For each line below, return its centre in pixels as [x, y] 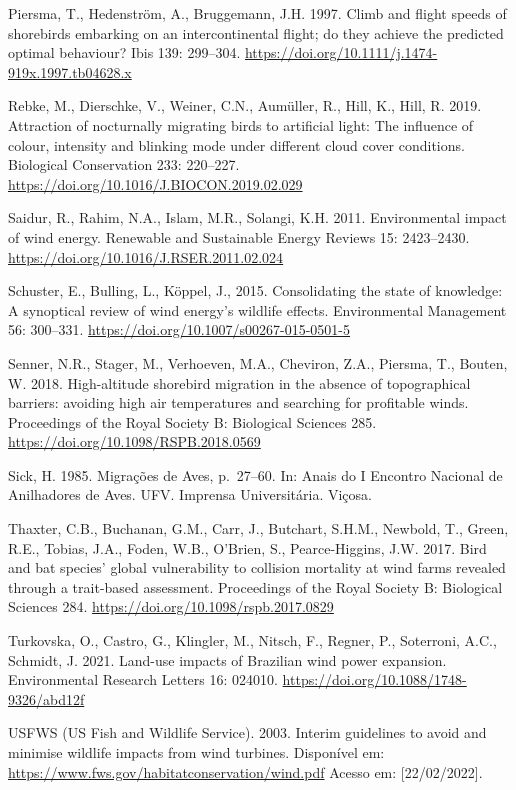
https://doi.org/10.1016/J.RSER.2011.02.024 [146, 256]
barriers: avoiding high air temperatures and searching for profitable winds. [238, 402]
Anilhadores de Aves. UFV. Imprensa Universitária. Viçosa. [190, 494]
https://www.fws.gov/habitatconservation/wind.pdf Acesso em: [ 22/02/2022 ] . [245, 771]
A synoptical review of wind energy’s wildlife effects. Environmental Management [257, 309]
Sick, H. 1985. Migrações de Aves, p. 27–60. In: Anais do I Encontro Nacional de [255, 474]
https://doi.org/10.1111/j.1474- [341, 52]
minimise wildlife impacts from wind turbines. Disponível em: [196, 752]
